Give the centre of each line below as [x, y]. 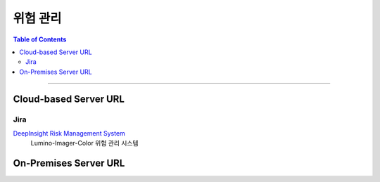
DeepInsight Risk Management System [69, 133]
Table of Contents [40, 39]
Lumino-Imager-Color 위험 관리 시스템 [84, 143]
